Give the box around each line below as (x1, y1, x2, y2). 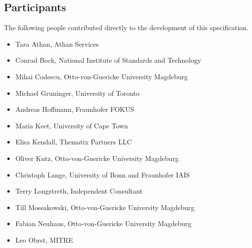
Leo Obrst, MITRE (15, 234, 73, 245)
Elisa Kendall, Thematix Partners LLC (15, 137, 132, 147)
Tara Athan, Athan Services (15, 38, 99, 49)
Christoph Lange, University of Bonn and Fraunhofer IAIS (15, 169, 190, 179)
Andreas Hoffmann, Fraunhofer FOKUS (15, 104, 134, 114)
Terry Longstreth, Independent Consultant (15, 186, 143, 196)
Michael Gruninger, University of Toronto (15, 88, 140, 98)
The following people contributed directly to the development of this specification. (4, 22, 249, 33)
